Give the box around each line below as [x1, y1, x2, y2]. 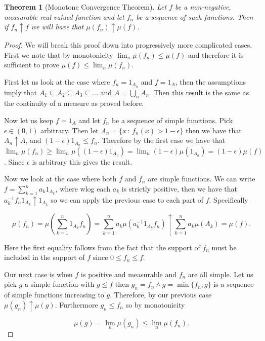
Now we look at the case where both [4, 173, 117, 184]
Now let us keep [4, 115, 54, 125]
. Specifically [209, 194, 248, 205]
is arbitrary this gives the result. [32, 156, 132, 167]
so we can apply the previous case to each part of [51, 194, 204, 205]
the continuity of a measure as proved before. [4, 98, 144, 108]
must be [211, 242, 237, 252]
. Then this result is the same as [149, 87, 249, 97]
